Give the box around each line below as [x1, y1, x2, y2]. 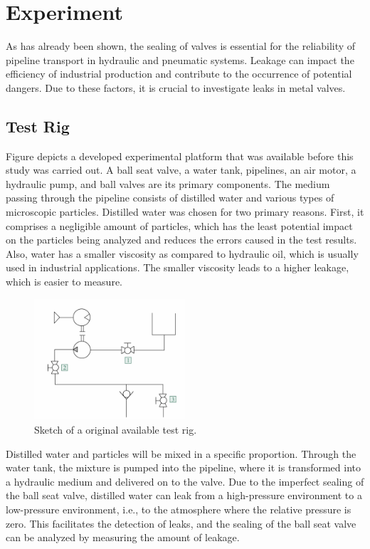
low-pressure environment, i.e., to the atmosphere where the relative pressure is [6, 501, 351, 516]
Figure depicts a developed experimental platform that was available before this [6, 148, 354, 163]
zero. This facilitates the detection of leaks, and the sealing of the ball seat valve [6, 516, 356, 530]
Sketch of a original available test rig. [34, 422, 197, 436]
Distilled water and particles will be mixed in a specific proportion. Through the [6, 446, 356, 461]
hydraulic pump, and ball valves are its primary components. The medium [6, 176, 330, 191]
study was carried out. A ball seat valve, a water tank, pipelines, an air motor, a [6, 162, 356, 177]
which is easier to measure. [6, 274, 122, 289]
